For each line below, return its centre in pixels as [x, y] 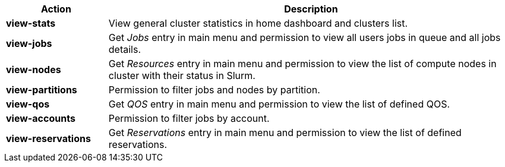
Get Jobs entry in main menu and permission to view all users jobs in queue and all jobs [304, 37]
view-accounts [41, 118]
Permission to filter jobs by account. [189, 118]
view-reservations [48, 138]
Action [56, 9]
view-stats [31, 23]
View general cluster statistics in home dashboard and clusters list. [258, 23]
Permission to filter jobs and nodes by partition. [214, 90]
